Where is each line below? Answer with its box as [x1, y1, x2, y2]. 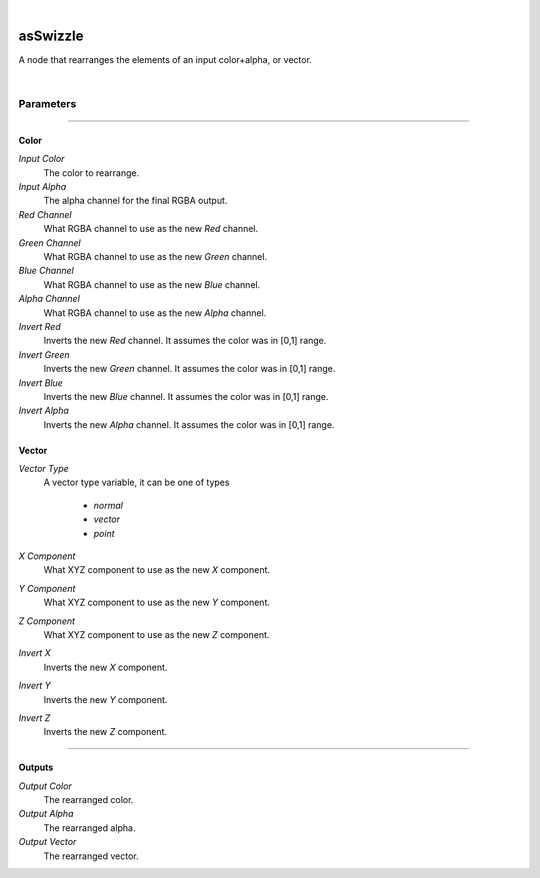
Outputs [18, 761, 54, 774]
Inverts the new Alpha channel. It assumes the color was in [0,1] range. [43, 418, 335, 430]
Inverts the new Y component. [43, 693, 168, 705]
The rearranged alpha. [43, 821, 136, 834]
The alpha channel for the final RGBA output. [43, 195, 228, 207]
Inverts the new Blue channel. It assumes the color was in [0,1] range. [43, 390, 329, 402]
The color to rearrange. [43, 166, 140, 179]
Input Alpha [18, 181, 67, 193]
